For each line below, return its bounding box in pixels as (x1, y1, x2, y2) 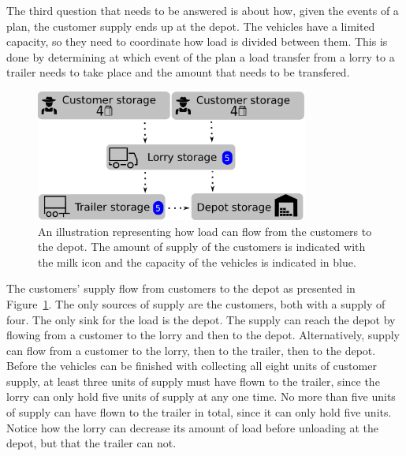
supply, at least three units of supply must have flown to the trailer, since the (6, 372, 380, 389)
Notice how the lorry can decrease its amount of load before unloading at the (6, 419, 379, 435)
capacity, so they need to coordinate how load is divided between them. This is (6, 33, 388, 50)
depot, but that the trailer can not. (6, 435, 177, 451)
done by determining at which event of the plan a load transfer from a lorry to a (6, 48, 395, 65)
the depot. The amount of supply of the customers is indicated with (38, 238, 366, 255)
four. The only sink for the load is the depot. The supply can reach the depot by (6, 311, 396, 327)
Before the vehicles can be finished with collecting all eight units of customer (6, 357, 377, 374)
